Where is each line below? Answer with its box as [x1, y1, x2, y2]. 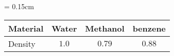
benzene [133, 22, 166, 34]
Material [8, 22, 43, 34]
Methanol [85, 22, 125, 34]
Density [8, 37, 36, 49]
